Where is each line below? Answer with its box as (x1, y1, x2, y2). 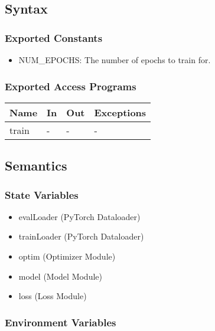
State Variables (5, 187, 79, 202)
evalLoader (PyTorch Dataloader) (18, 210, 141, 222)
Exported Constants (5, 30, 103, 45)
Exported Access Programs (5, 78, 136, 93)
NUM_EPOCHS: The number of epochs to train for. (18, 54, 211, 65)
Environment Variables (5, 314, 116, 329)
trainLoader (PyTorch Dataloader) (18, 230, 144, 242)
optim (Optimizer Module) (18, 250, 116, 262)
